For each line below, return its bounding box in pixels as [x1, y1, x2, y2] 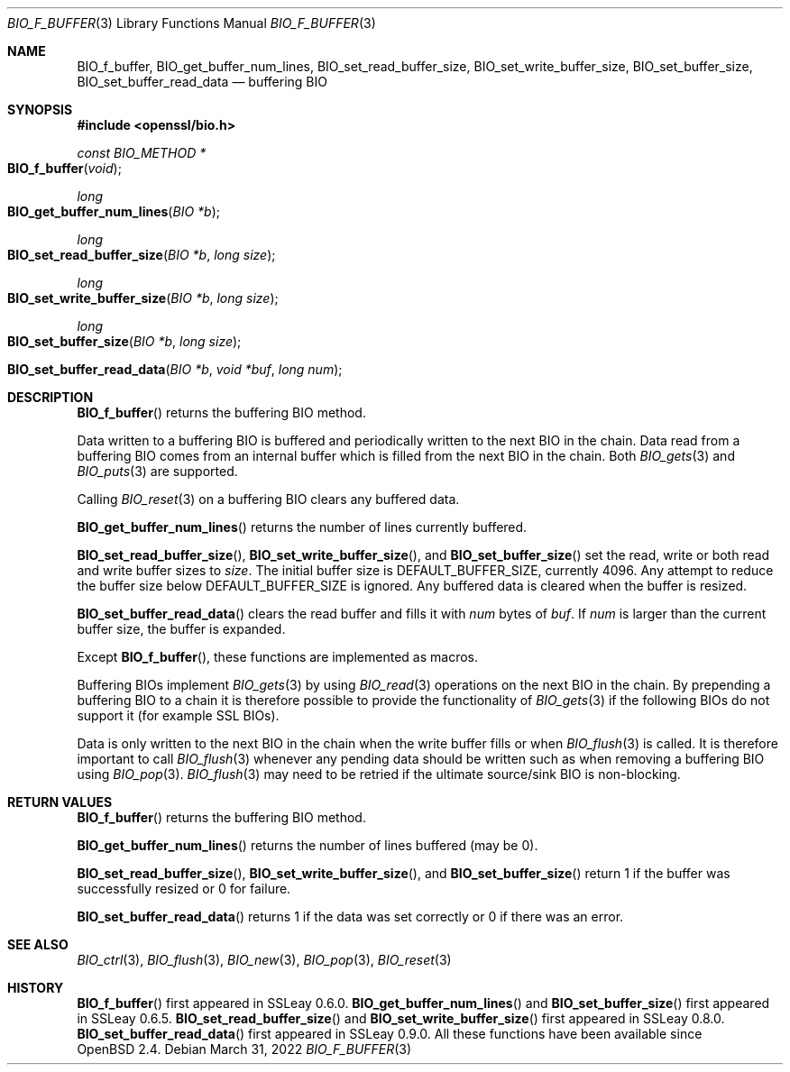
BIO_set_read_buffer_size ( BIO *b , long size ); [7, 247, 276, 262]
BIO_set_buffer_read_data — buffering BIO [77, 74, 327, 89]
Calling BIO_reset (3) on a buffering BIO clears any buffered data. [77, 491, 460, 507]
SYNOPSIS [7, 102, 73, 117]
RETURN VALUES [7, 794, 113, 810]
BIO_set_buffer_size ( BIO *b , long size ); [7, 334, 242, 349]
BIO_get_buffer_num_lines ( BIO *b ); [7, 204, 220, 219]
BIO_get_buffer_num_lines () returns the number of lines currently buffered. [77, 519, 528, 535]
